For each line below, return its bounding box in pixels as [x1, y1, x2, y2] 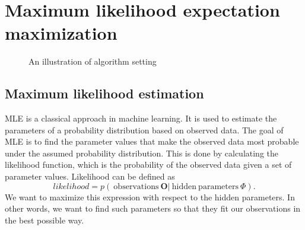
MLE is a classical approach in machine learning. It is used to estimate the [5, 112, 277, 124]
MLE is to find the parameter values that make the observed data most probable [5, 135, 299, 148]
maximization [5, 21, 117, 45]
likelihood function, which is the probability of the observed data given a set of [5, 158, 292, 171]
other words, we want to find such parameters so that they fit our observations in [5, 202, 301, 215]
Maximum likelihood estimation [5, 84, 204, 103]
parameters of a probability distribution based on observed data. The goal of [5, 123, 284, 136]
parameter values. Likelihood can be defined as [5, 170, 175, 183]
